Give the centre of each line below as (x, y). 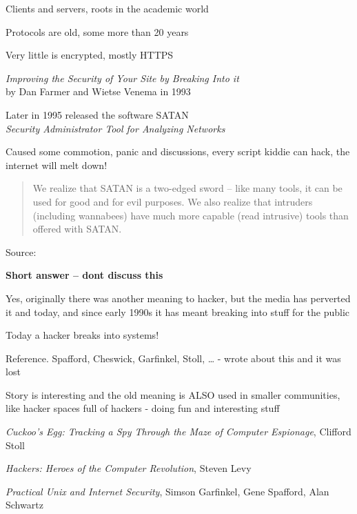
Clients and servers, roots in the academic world (107, 8)
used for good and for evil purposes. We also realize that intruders (173, 201)
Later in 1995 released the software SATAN (97, 114)
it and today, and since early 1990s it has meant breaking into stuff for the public (177, 312)
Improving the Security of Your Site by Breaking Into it (122, 78)
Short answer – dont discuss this (84, 275)
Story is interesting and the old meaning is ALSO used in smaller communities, (173, 394)
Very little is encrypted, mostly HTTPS (90, 55)
